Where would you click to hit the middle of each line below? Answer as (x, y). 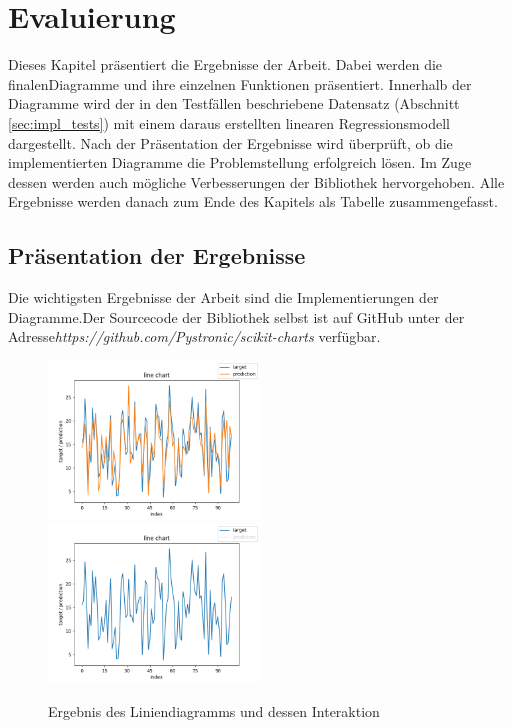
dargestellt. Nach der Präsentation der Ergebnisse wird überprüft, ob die (230, 142)
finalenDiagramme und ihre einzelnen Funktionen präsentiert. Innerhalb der (240, 83)
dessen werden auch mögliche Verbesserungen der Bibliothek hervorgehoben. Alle (256, 181)
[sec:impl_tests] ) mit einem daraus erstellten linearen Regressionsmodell (229, 122)
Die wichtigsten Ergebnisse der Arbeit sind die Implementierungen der (223, 297)
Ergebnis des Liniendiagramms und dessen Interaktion (214, 711)
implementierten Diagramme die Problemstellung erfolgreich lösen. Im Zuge (240, 162)
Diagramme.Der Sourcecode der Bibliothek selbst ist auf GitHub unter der (236, 316)
